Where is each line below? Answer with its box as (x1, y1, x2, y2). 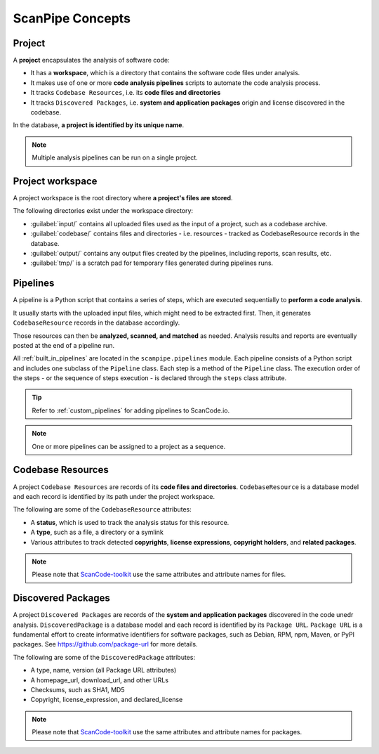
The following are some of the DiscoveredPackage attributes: (13, 653, 196, 661)
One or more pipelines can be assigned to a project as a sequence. (32, 442, 226, 450)
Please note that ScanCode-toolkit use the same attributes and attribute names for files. (32, 570, 286, 579)
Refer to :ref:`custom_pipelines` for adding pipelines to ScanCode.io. (32, 406, 230, 415)
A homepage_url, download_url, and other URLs (30, 675, 168, 684)
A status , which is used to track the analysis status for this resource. (30, 518, 230, 526)
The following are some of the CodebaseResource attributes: (13, 505, 192, 514)
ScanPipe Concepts (13, 11, 131, 26)
